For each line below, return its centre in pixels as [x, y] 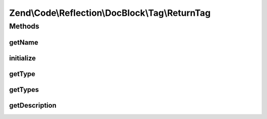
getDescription [33, 105]
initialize [22, 58]
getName [24, 42]
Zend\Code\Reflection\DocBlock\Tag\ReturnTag [110, 13]
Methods [24, 26]
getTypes [24, 90]
